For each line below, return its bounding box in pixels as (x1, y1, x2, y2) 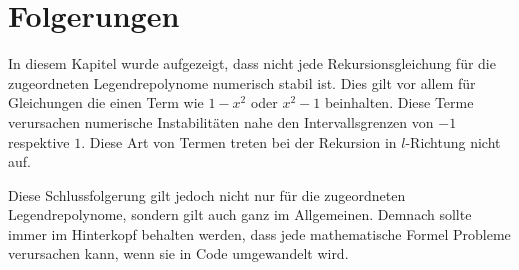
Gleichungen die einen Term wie (8, 92, 204, 113)
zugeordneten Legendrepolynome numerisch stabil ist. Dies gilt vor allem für (8, 72, 476, 93)
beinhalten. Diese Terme (324, 92, 474, 113)
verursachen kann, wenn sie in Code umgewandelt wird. (8, 243, 349, 264)
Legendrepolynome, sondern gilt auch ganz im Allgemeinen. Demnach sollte (8, 204, 472, 225)
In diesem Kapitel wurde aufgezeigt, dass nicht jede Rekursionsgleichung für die (8, 53, 496, 74)
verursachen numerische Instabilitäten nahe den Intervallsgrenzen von (8, 111, 434, 132)
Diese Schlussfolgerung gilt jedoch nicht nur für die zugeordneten (8, 184, 406, 205)
